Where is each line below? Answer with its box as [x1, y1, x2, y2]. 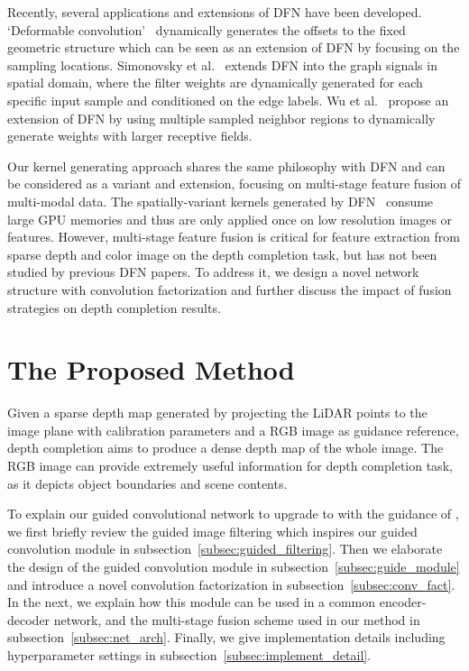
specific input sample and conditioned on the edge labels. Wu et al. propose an [7, 90, 449, 109]
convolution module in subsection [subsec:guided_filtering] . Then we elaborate [7, 539, 443, 558]
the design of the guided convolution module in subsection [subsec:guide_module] [7, 556, 460, 575]
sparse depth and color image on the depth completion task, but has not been [7, 244, 437, 263]
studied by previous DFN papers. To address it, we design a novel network [7, 262, 419, 281]
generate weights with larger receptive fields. [7, 126, 253, 145]
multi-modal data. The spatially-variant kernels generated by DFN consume [7, 191, 434, 210]
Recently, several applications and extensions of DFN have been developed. [7, 3, 422, 21]
